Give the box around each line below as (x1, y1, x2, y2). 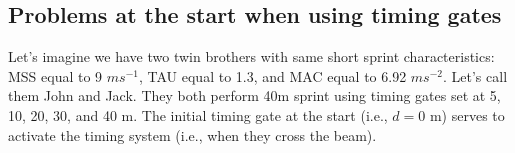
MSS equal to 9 (8, 65, 103, 86)
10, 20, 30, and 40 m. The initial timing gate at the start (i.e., (8, 104, 388, 125)
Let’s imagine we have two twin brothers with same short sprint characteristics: (8, 46, 495, 67)
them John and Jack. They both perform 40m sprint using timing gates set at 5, (8, 85, 501, 106)
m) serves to (429, 104, 505, 125)
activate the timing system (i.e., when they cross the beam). (8, 124, 377, 145)
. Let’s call (443, 65, 508, 86)
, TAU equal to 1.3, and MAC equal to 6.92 (138, 65, 407, 86)
